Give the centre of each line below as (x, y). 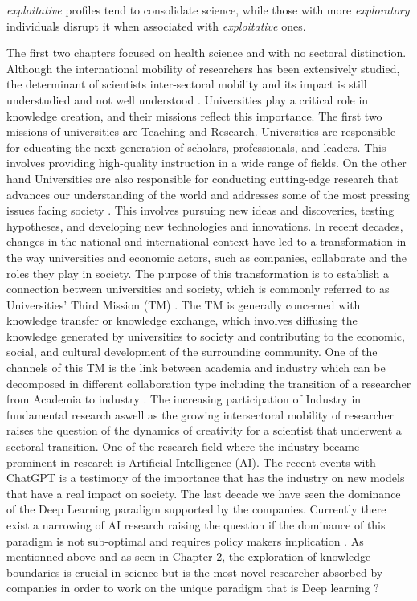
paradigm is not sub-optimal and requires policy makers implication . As (185, 540)
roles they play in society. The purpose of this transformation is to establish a (198, 273)
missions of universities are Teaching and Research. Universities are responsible (201, 131)
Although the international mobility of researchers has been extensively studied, (203, 68)
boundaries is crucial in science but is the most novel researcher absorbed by (195, 572)
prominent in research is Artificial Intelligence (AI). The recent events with (191, 462)
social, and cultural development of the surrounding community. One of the (192, 352)
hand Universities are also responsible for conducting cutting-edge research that (202, 178)
